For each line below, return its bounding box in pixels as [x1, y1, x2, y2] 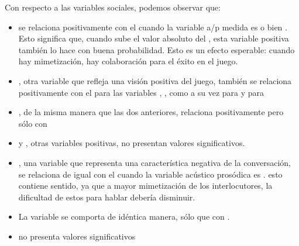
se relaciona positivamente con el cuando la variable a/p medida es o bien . [18, 20, 287, 33]
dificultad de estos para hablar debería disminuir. [18, 190, 195, 203]
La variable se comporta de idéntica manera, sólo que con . [18, 210, 230, 223]
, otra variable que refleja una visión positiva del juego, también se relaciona [18, 74, 292, 86]
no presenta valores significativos [18, 230, 136, 242]
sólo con [18, 117, 47, 129]
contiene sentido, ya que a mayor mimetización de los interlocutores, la [18, 179, 273, 192]
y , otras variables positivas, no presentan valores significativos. [18, 137, 245, 149]
